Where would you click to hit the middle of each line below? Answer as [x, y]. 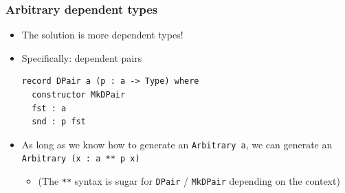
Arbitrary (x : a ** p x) [81, 159]
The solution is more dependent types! [102, 35]
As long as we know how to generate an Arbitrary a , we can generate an [177, 144]
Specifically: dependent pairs [82, 57]
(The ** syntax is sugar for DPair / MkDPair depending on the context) [189, 181]
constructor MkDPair [79, 95]
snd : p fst [59, 122]
